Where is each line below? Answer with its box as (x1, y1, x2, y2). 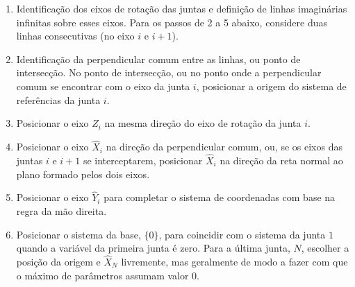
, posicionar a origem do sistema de (196, 78, 347, 93)
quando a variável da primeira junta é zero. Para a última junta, (16, 241, 290, 255)
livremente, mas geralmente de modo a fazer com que (121, 254, 348, 268)
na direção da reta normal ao (220, 153, 343, 167)
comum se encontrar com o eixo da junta (16, 78, 190, 93)
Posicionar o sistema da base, (16, 227, 141, 241)
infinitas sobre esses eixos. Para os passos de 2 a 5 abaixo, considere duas (16, 15, 328, 29)
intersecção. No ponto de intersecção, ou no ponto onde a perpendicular (16, 65, 322, 80)
